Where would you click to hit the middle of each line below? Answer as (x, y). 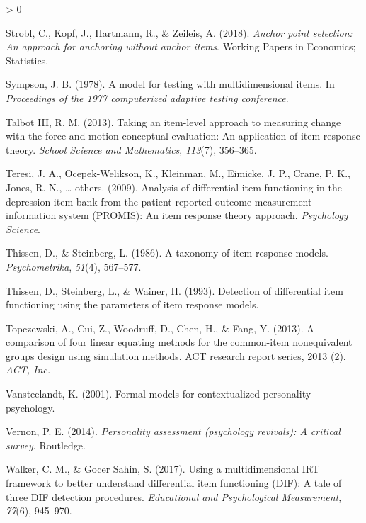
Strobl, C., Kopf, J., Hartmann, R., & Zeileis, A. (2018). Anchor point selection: (179, 32)
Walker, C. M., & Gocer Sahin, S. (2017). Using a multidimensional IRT (163, 469)
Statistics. (27, 60)
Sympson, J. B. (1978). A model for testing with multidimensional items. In (170, 84)
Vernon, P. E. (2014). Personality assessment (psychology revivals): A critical (173, 431)
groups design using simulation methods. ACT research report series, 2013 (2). (176, 355)
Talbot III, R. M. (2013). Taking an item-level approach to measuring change (173, 122)
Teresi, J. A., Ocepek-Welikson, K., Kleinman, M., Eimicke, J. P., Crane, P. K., (178, 173)
